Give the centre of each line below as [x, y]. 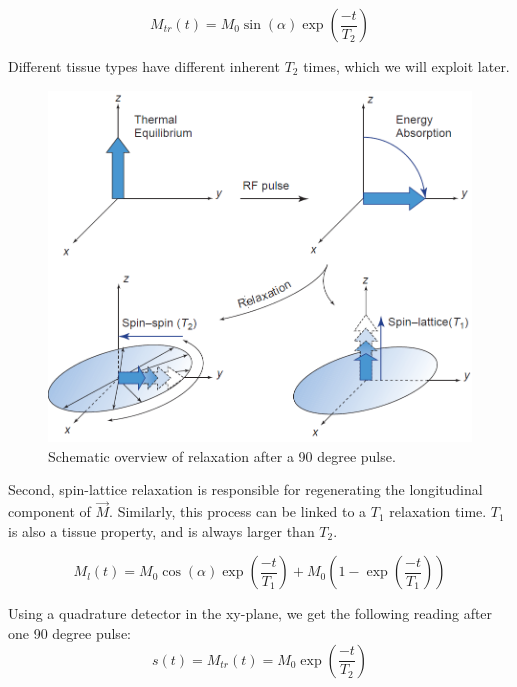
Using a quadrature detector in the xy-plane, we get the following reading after [250, 613]
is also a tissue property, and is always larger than [161, 530]
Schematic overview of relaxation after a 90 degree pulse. [222, 455]
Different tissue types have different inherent [144, 66]
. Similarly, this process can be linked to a [238, 511]
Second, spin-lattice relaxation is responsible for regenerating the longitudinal [245, 489]
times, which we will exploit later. [406, 66]
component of [49, 511]
